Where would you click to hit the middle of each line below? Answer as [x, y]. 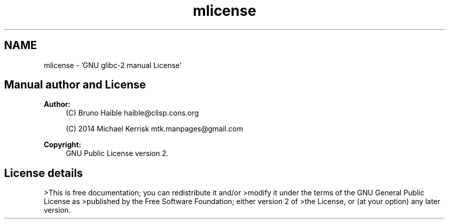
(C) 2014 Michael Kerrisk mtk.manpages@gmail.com [155, 129]
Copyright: [63, 145]
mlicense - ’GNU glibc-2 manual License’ [113, 65]
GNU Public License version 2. [117, 153]
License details [44, 173]
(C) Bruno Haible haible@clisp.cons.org [132, 113]
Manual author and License [75, 85]
